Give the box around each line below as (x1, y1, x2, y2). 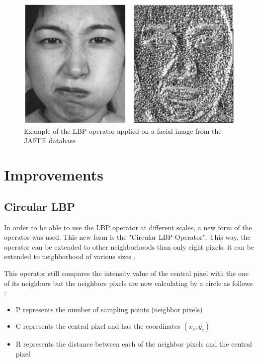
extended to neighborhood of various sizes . (4, 251, 136, 262)
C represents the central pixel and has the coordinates (15, 321, 180, 331)
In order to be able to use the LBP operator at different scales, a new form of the (4, 222, 252, 232)
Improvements (4, 165, 104, 185)
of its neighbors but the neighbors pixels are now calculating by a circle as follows (4, 277, 253, 288)
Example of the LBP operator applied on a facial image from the (24, 125, 222, 136)
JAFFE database (24, 135, 76, 146)
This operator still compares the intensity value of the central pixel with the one (4, 268, 249, 278)
